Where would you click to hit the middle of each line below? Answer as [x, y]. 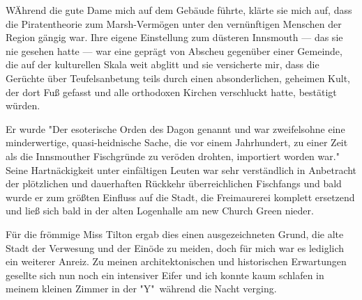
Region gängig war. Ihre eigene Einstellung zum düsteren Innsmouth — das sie [174, 37]
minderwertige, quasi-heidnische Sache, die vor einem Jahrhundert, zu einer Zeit [177, 142]
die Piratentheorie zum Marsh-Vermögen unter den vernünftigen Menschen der [174, 23]
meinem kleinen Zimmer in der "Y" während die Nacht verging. [141, 289]
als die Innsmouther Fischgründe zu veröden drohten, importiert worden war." [173, 156]
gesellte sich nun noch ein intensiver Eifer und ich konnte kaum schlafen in [165, 275]
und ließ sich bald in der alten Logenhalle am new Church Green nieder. [160, 211]
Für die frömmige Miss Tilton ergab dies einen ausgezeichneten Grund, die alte [175, 234]
